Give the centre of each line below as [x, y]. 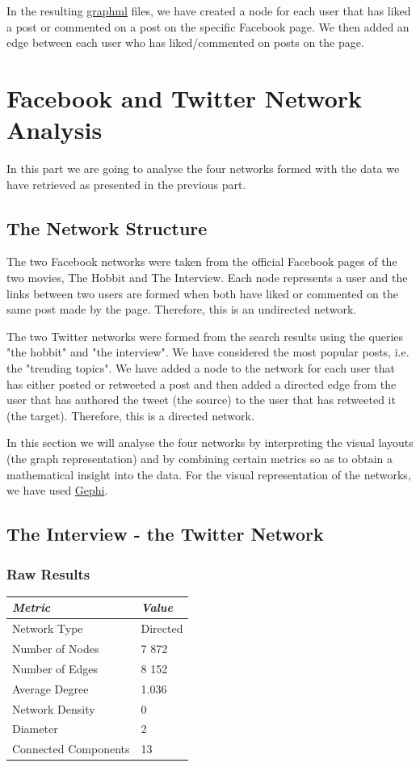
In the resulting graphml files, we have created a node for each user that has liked [209, 11]
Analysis [55, 130]
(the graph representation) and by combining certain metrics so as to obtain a [200, 459]
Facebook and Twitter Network [185, 97]
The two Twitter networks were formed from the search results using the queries [205, 336]
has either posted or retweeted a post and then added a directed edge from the [202, 383]
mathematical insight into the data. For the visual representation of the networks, [209, 474]
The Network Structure [107, 228]
